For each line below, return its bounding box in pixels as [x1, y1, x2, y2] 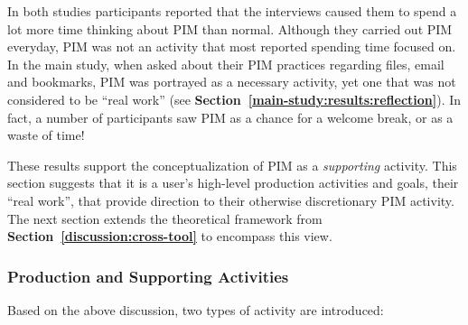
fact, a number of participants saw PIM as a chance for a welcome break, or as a [7, 107, 454, 126]
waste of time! [7, 125, 85, 144]
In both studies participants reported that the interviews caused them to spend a [7, 2, 457, 20]
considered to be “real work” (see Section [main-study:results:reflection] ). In [7, 89, 462, 108]
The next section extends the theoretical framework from [7, 209, 323, 227]
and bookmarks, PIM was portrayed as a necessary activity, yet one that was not [7, 72, 456, 91]
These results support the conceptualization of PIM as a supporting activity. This [7, 155, 457, 174]
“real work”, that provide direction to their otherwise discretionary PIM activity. [7, 190, 454, 209]
